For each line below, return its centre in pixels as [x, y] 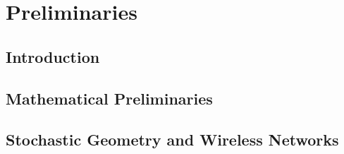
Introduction [53, 56]
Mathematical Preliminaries [109, 98]
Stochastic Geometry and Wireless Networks [172, 140]
